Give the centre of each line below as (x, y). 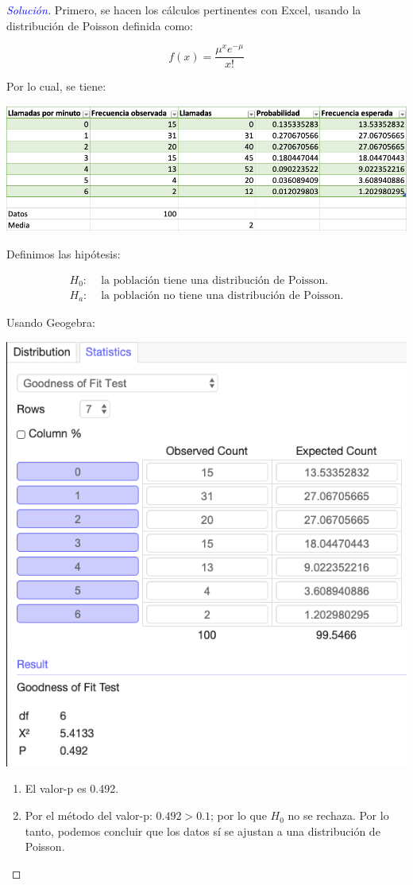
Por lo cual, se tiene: (56, 86)
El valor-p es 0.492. (72, 788)
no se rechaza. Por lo (338, 815)
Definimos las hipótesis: (64, 253)
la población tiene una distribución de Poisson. (215, 280)
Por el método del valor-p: (89, 815)
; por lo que (239, 815)
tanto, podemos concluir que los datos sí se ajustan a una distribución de (203, 831)
